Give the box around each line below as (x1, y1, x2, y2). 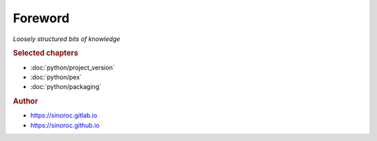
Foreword (13, 10, 70, 26)
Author (13, 97, 38, 106)
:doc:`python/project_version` (30, 63, 115, 72)
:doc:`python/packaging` (30, 83, 101, 91)
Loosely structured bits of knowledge (13, 35, 121, 43)
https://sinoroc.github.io (30, 121, 100, 129)
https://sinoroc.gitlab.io (30, 111, 98, 119)
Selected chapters (13, 49, 78, 58)
